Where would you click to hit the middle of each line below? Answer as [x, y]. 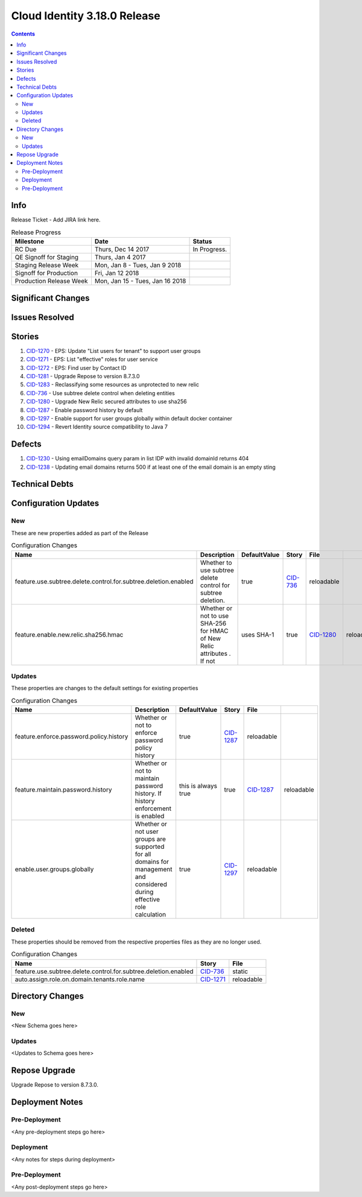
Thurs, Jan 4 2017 [120, 258]
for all [143, 854]
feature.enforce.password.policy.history [71, 737]
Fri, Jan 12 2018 [117, 273]
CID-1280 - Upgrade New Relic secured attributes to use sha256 [106, 402]
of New [211, 638]
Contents [23, 34]
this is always [198, 786]
